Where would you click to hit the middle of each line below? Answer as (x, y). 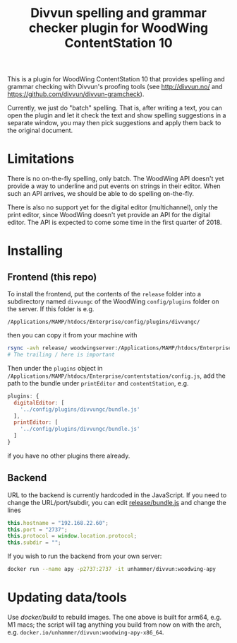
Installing (35, 251)
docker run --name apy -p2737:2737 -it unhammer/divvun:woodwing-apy (112, 569)
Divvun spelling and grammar (119, 13)
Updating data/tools (67, 597)
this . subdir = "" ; (34, 543)
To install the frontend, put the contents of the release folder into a (104, 294)
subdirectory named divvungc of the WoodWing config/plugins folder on (114, 301)
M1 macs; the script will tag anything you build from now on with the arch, (115, 625)
